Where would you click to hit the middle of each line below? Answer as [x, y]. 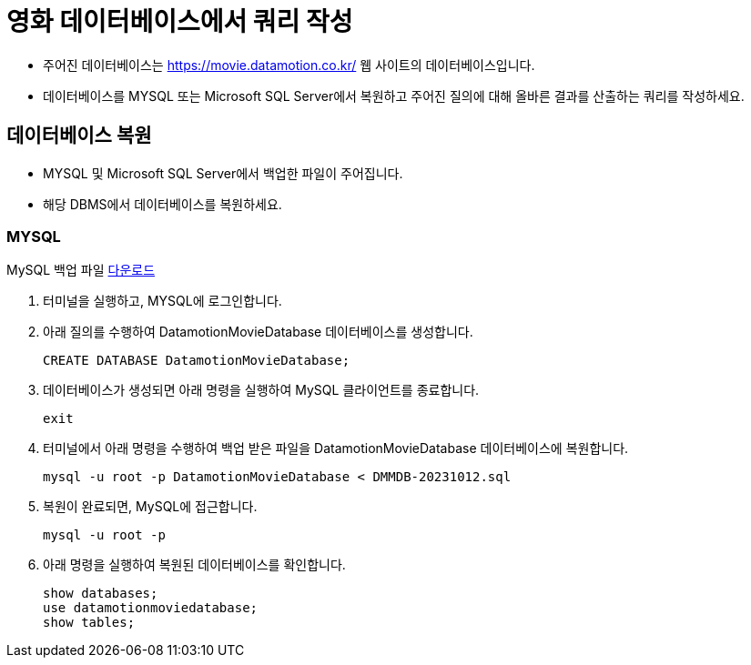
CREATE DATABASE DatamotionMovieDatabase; [197, 361]
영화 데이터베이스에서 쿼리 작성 [180, 22]
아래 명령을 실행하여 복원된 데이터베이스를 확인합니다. [194, 565]
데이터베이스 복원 [79, 136]
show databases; [101, 594]
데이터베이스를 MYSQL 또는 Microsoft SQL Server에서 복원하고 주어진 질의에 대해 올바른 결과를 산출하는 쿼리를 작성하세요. [394, 96]
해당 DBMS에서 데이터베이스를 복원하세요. [162, 204]
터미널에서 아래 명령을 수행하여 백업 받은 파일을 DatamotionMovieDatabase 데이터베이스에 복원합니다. [336, 448]
